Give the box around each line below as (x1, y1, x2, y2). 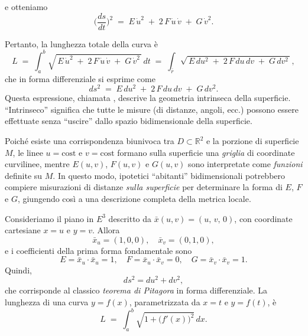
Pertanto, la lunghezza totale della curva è (5, 37, 158, 50)
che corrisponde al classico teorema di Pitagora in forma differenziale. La (5, 284, 268, 296)
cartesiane (5, 224, 41, 236)
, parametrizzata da (129, 296, 200, 308)
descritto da (108, 212, 152, 224)
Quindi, (5, 263, 32, 276)
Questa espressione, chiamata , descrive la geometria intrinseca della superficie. (5, 92, 291, 104)
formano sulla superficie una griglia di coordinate (117, 146, 295, 158)
